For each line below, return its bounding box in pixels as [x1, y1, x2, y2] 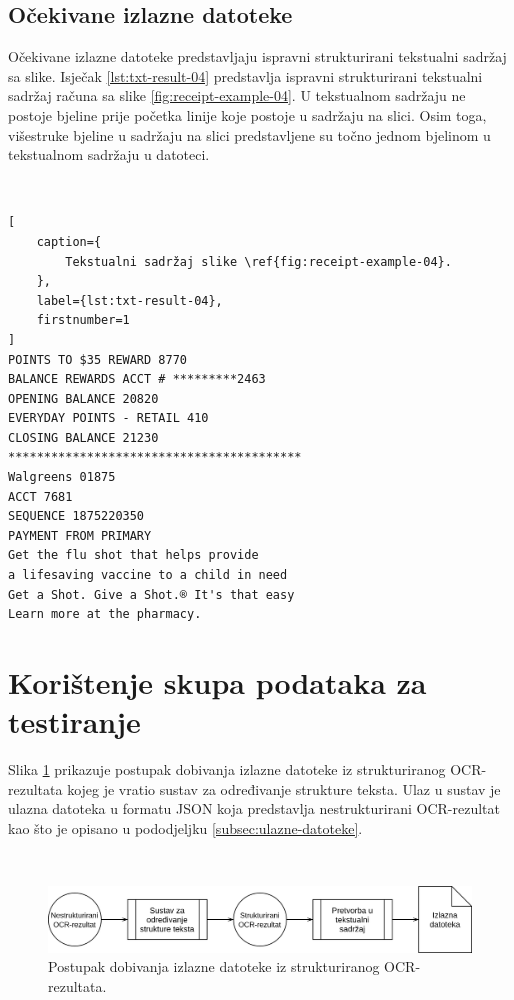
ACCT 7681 [8, 489, 73, 504]
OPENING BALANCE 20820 [8, 391, 159, 406]
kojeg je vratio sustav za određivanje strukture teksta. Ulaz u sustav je [67, 778, 501, 799]
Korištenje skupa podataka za [8, 662, 427, 703]
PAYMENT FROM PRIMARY [8, 528, 152, 543]
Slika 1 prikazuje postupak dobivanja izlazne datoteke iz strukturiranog [8, 759, 446, 780]
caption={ [36, 234, 102, 249]
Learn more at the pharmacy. [8, 607, 202, 622]
